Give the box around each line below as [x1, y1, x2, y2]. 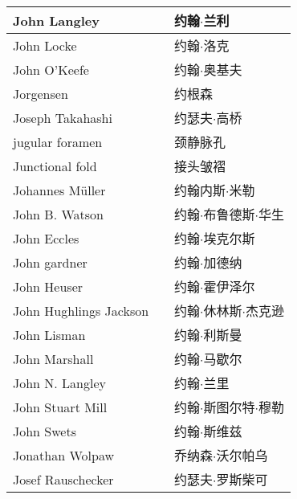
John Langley [13, 10, 100, 30]
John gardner [13, 252, 87, 272]
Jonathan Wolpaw [13, 445, 115, 464]
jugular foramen [13, 132, 103, 151]
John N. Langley [13, 373, 107, 392]
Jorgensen [13, 84, 68, 103]
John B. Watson [13, 204, 104, 223]
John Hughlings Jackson [13, 301, 149, 320]
